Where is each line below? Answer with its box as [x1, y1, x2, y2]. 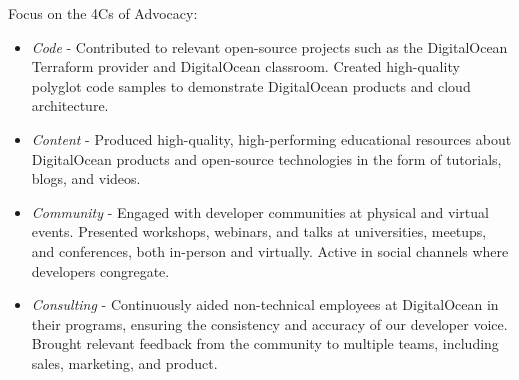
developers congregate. [31, 260, 170, 281]
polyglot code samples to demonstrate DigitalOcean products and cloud [31, 75, 471, 96]
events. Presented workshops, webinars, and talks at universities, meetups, [31, 221, 487, 242]
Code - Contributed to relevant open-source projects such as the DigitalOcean [31, 36, 508, 57]
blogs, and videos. [31, 168, 141, 189]
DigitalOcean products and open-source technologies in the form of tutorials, [31, 148, 502, 169]
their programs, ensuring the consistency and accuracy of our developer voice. [31, 313, 508, 334]
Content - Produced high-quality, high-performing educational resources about [31, 128, 512, 149]
